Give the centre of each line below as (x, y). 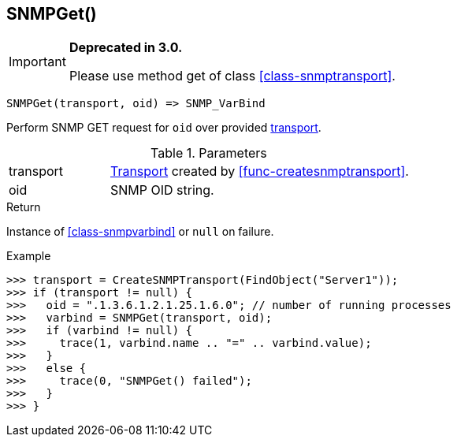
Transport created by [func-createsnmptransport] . (259, 171)
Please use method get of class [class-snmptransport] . (232, 76)
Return (24, 207)
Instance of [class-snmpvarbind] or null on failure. (140, 232)
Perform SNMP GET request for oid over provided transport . (164, 128)
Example (29, 256)
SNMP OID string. (162, 190)
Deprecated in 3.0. (126, 48)
